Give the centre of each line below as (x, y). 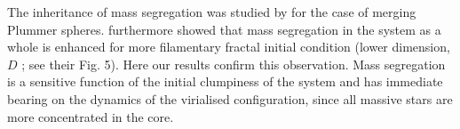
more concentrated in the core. (91, 116)
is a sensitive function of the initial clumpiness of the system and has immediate (225, 81)
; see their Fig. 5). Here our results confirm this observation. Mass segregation (234, 64)
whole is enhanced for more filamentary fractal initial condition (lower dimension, (229, 47)
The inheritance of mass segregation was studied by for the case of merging (212, 12)
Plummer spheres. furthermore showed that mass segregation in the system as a (224, 29)
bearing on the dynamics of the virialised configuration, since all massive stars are (230, 98)
